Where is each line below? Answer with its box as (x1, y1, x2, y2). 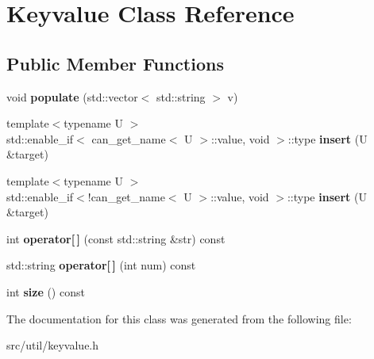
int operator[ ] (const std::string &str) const (6, 230, 226, 246)
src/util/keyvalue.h (6, 337, 99, 353)
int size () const (6, 283, 85, 300)
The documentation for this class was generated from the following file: (6, 310, 352, 327)
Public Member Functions (6, 51, 224, 75)
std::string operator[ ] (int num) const (6, 257, 196, 273)
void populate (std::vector (6, 88, 138, 105)
